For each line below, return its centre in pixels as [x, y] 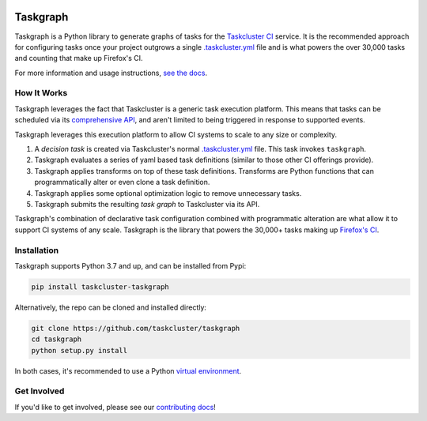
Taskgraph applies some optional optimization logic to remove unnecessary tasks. [168, 193]
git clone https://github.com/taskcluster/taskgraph [136, 328]
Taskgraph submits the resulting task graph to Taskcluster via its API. [147, 204]
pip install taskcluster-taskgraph [100, 287]
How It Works [41, 93]
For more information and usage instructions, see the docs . [111, 73]
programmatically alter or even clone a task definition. [122, 182]
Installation [37, 250]
